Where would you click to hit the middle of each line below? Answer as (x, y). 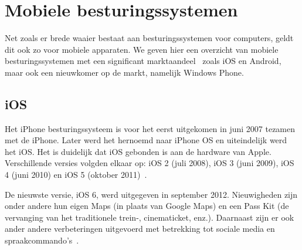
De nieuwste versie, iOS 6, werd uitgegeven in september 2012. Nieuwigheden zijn (151, 194)
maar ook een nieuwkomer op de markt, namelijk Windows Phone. (124, 72)
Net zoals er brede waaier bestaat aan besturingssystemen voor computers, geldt (149, 38)
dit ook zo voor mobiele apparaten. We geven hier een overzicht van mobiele (142, 49)
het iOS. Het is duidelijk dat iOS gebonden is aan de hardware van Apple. (138, 151)
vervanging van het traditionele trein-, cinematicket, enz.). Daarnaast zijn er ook (150, 217)
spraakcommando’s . (42, 240)
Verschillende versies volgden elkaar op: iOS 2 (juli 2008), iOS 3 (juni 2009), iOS (150, 163)
